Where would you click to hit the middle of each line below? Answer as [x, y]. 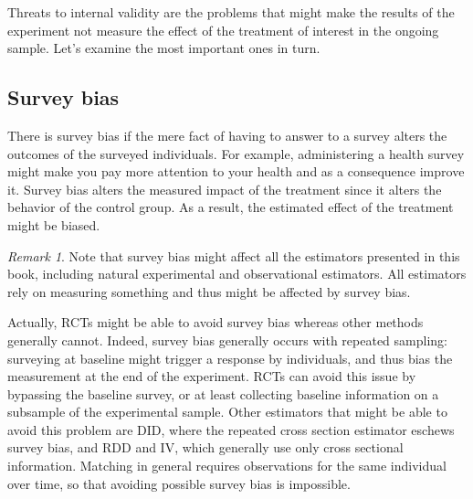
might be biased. [54, 224]
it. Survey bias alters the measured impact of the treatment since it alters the [225, 189]
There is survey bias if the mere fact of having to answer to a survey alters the [227, 135]
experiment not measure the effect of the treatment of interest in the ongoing [223, 30]
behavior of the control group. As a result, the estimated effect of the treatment [231, 207]
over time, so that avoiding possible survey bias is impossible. [179, 483]
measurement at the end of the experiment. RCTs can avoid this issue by [212, 376]
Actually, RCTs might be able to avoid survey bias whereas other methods [215, 322]
